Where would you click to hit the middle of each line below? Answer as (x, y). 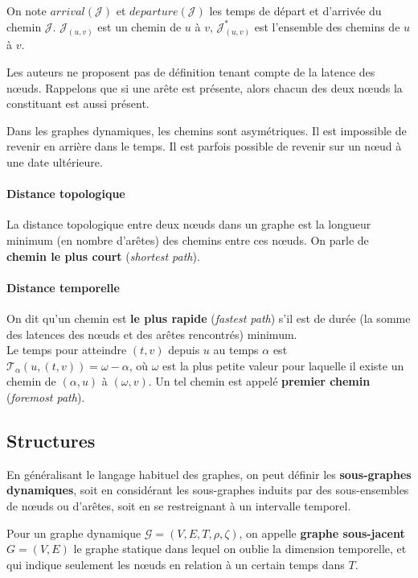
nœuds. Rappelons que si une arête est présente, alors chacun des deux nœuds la (205, 87)
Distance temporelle (63, 287)
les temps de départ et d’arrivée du (295, 10)
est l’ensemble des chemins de (327, 26)
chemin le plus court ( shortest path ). (103, 256)
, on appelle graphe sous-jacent (322, 533)
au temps (236, 350)
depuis (184, 350)
